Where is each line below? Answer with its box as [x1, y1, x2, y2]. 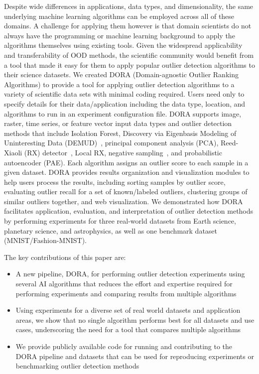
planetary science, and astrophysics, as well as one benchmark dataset [4, 225, 218, 236]
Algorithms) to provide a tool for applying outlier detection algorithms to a [4, 79, 235, 89]
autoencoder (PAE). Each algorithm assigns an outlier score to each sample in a [4, 157, 249, 167]
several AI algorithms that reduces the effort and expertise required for [15, 278, 233, 289]
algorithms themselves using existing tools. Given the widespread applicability [4, 40, 243, 50]
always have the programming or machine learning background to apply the [4, 30, 235, 40]
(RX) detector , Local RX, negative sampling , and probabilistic [24, 147, 222, 157]
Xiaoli [4, 147, 22, 157]
